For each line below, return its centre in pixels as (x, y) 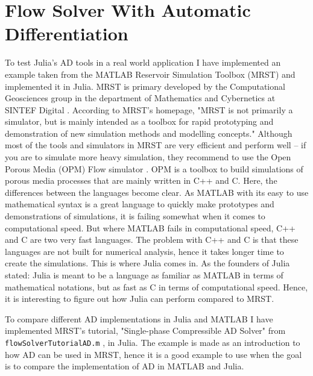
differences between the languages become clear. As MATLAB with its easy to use (157, 192)
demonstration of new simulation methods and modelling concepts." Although (149, 133)
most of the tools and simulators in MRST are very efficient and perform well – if (156, 145)
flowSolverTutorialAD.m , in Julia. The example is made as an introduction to (153, 342)
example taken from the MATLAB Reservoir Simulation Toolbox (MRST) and (150, 74)
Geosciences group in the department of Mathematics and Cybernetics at (140, 98)
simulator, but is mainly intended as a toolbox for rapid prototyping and (139, 121)
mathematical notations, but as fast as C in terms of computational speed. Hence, (156, 287)
